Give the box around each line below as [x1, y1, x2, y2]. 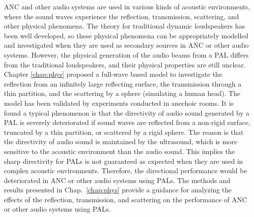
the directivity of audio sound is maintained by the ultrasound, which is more [4, 136, 237, 147]
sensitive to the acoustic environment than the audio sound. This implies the [4, 146, 235, 156]
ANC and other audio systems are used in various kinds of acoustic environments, [4, 1, 251, 11]
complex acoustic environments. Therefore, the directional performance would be [4, 165, 247, 176]
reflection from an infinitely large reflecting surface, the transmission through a [4, 78, 242, 89]
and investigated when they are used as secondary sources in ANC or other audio [4, 40, 249, 50]
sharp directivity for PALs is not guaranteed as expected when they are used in [4, 155, 243, 166]
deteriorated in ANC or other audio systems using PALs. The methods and [4, 175, 230, 185]
